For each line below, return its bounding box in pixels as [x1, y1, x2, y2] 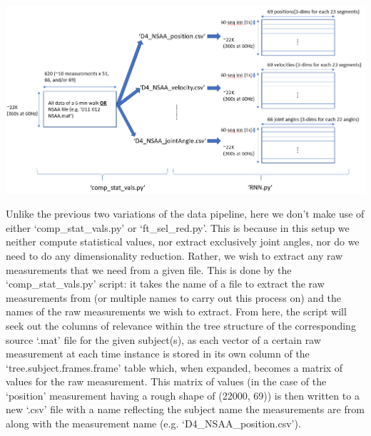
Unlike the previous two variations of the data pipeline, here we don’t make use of [6, 206, 365, 221]
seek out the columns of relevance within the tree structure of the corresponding [6, 318, 356, 333]
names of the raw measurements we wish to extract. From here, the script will [6, 304, 347, 319]
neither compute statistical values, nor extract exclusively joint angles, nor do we [6, 234, 360, 249]
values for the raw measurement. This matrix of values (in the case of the [6, 374, 327, 389]
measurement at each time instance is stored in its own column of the [6, 346, 310, 361]
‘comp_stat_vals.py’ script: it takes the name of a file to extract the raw [6, 276, 325, 291]
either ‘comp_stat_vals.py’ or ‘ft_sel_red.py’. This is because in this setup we [6, 220, 350, 235]
